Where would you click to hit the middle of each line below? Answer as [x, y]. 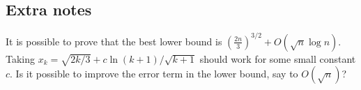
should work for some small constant [278, 58]
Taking [21, 58]
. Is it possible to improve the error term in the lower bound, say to [154, 74]
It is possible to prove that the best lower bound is [114, 41]
